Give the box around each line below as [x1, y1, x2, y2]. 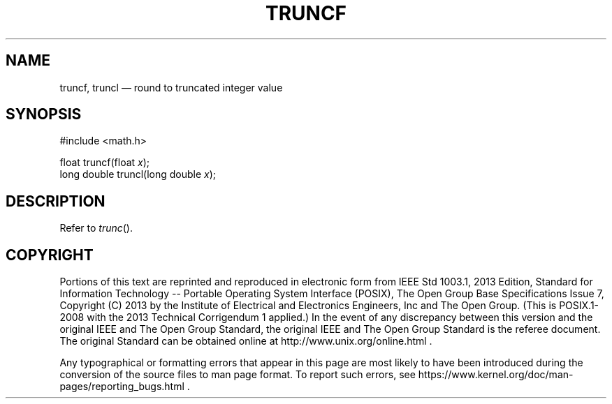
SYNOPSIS [6, 105, 82, 124]
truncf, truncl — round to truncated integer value [59, 81, 283, 93]
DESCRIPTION [6, 192, 105, 210]
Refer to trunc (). [59, 222, 133, 234]
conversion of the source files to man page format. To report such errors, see [59, 368, 416, 381]
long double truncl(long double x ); [59, 168, 217, 181]
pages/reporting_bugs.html [59, 380, 184, 393]
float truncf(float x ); [59, 156, 150, 169]
